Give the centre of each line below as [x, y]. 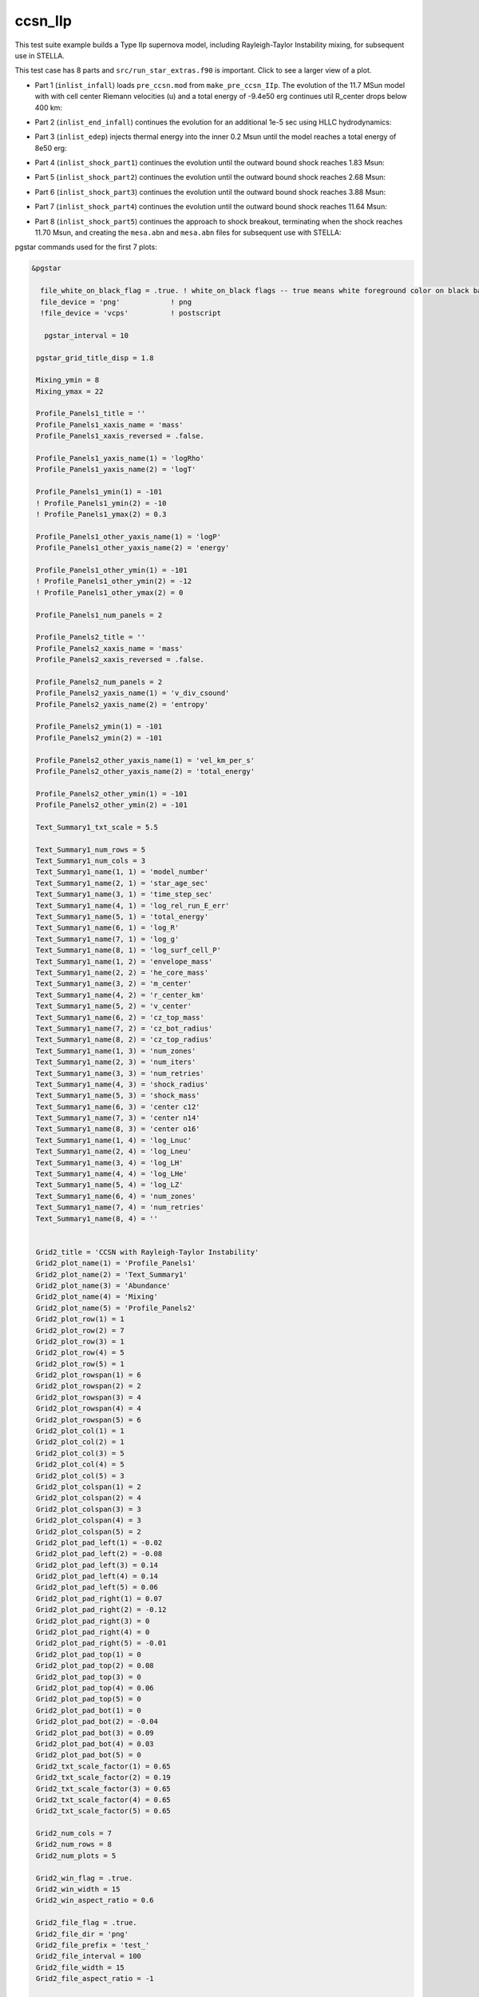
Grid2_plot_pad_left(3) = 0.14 [97, 1565]
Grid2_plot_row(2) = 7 [81, 1330]
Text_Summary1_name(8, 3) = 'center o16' [118, 1129]
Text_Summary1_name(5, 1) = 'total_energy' [123, 917]
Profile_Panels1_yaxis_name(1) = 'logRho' [121, 459]
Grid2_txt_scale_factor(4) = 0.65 [103, 1800]
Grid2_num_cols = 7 [74, 1834]
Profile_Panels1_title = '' [91, 414]
